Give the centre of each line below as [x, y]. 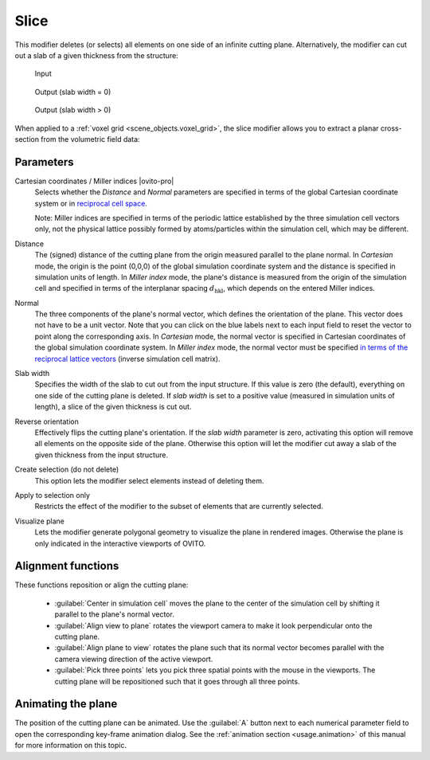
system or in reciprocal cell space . [91, 203]
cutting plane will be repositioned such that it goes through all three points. [177, 681]
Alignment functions [67, 566]
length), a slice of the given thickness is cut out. [113, 407]
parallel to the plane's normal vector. [114, 614]
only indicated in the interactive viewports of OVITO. [120, 543]
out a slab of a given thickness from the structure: [96, 55]
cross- [391, 128]
